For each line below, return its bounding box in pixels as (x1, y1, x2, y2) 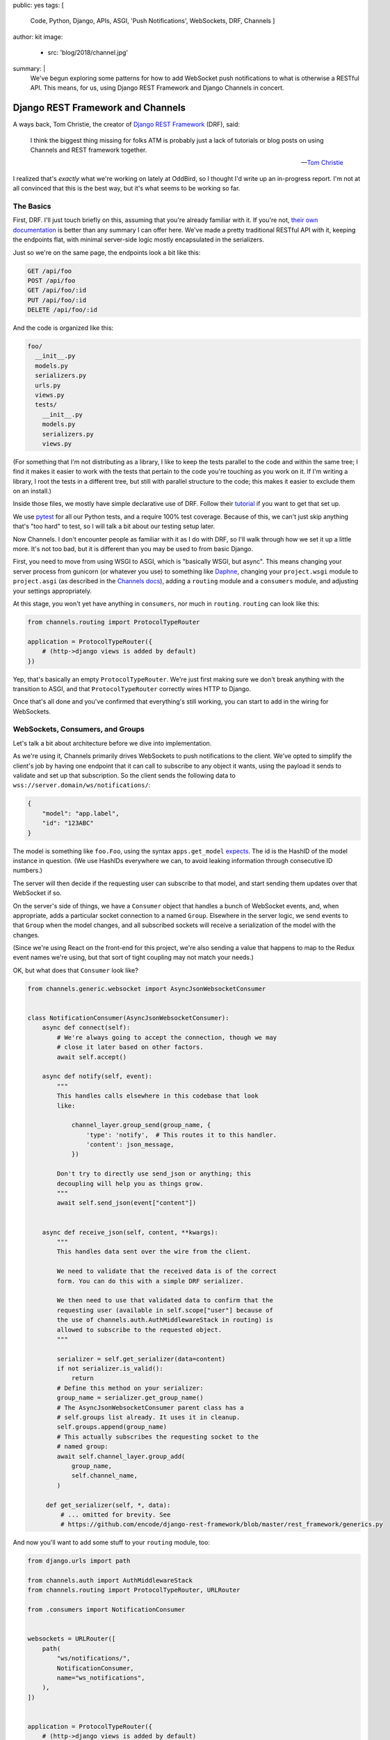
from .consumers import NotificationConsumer (27, 1606, 186, 1614)
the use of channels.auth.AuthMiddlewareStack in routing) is (56, 1316, 274, 1324)
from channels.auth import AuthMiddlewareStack (27, 1576, 193, 1585)
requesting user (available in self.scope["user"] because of (56, 1306, 274, 1314)
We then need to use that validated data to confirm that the (56, 1297, 274, 1304)
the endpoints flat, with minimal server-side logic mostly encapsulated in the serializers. (13, 235, 264, 244)
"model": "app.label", (42, 809, 120, 817)
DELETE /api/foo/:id (27, 306, 97, 314)
